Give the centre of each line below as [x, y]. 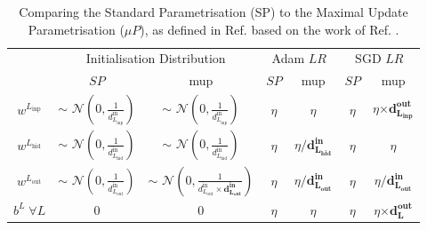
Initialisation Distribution [156, 58]
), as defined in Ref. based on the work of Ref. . [270, 29]
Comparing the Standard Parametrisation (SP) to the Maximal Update [213, 12]
